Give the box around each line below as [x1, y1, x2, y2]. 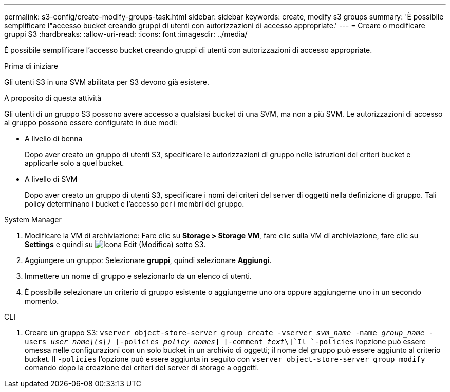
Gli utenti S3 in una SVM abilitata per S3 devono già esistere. [4, 78, 210, 86]
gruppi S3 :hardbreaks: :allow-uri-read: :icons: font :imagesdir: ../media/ [4, 30, 248, 39]
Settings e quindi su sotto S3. [25, 240, 206, 249]
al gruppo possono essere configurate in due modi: [4, 118, 177, 127]
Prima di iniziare [4, 62, 58, 70]
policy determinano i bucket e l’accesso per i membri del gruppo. [25, 199, 245, 208]
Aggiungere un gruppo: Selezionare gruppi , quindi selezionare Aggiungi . [25, 256, 272, 265]
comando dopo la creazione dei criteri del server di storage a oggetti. [25, 363, 259, 372]
